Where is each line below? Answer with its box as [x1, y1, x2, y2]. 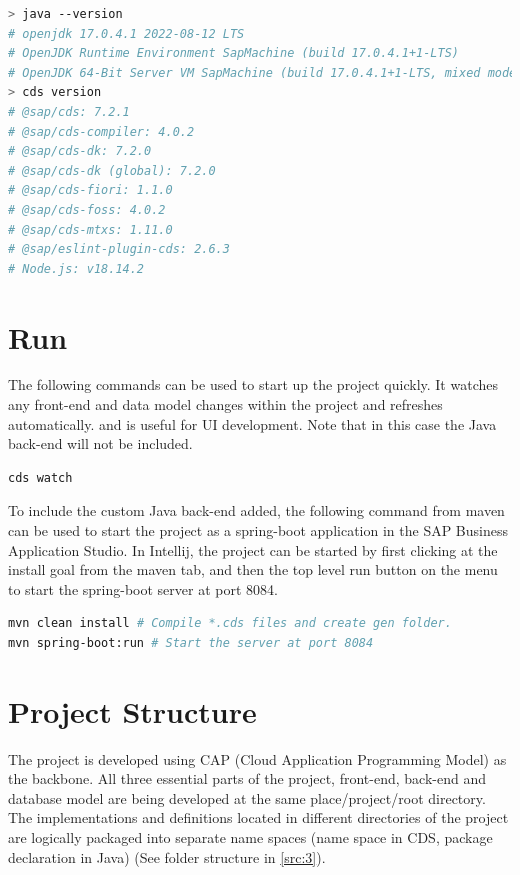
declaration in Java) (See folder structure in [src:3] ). [8, 846, 326, 867]
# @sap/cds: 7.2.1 [8, 104, 130, 119]
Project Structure [8, 690, 257, 731]
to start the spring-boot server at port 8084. [8, 578, 278, 599]
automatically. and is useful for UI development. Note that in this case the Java [8, 413, 497, 434]
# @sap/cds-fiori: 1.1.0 [8, 183, 173, 198]
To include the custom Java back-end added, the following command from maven [8, 500, 505, 521]
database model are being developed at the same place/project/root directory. [8, 787, 486, 808]
